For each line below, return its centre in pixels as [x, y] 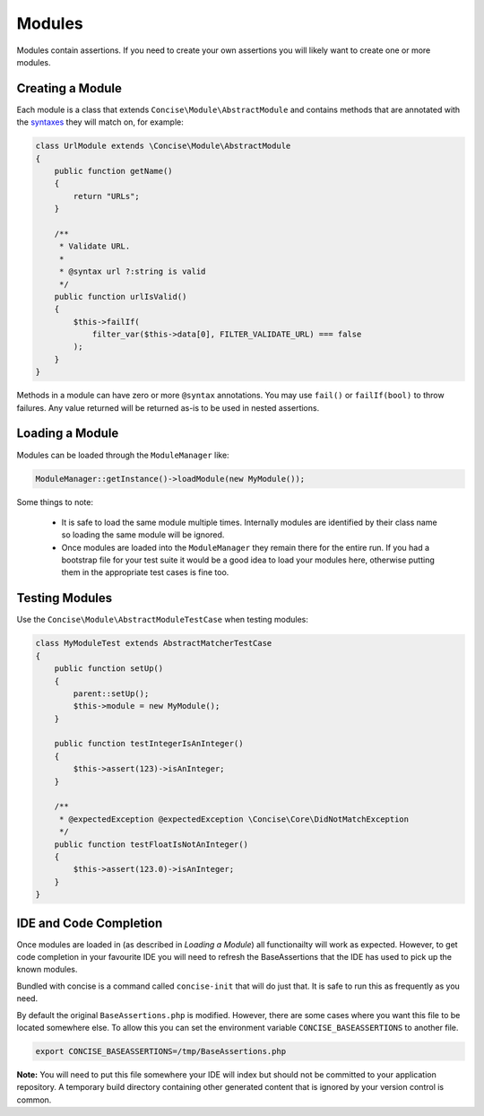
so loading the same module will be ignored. [143, 535]
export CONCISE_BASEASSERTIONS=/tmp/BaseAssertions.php [161, 1051]
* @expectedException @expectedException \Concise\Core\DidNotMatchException [234, 819]
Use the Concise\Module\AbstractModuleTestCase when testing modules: [163, 620]
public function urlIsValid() [121, 296]
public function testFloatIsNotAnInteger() [151, 844]
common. [34, 1100]
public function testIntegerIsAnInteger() [149, 744]
